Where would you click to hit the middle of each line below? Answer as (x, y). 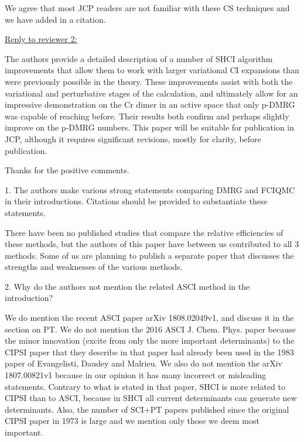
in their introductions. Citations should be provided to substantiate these (136, 201)
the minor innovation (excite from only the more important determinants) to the (150, 340)
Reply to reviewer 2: (41, 39)
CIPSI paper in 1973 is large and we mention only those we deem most (132, 421)
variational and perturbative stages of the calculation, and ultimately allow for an (151, 93)
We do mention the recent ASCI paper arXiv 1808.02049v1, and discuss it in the (149, 318)
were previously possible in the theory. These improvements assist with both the (149, 81)
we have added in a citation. (55, 19)
